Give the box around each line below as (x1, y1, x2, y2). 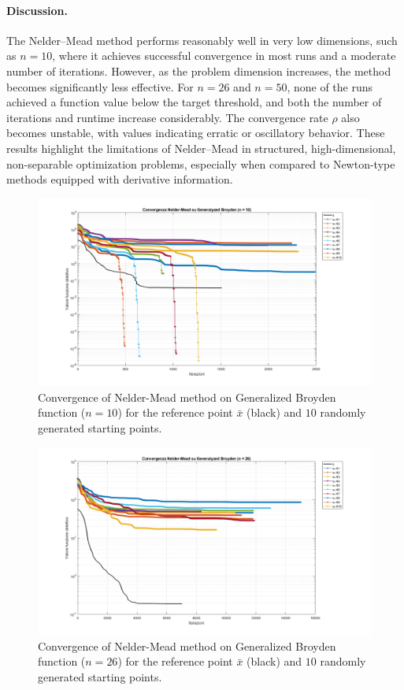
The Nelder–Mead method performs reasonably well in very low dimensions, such (6, 32, 398, 48)
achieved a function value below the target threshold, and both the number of (6, 94, 382, 110)
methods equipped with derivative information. (6, 171, 233, 187)
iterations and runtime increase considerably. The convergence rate (6, 109, 328, 125)
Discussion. (6, 2, 68, 18)
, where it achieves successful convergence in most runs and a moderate (52, 47, 396, 64)
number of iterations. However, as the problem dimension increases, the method (6, 62, 391, 79)
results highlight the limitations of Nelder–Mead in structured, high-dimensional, (6, 139, 396, 156)
